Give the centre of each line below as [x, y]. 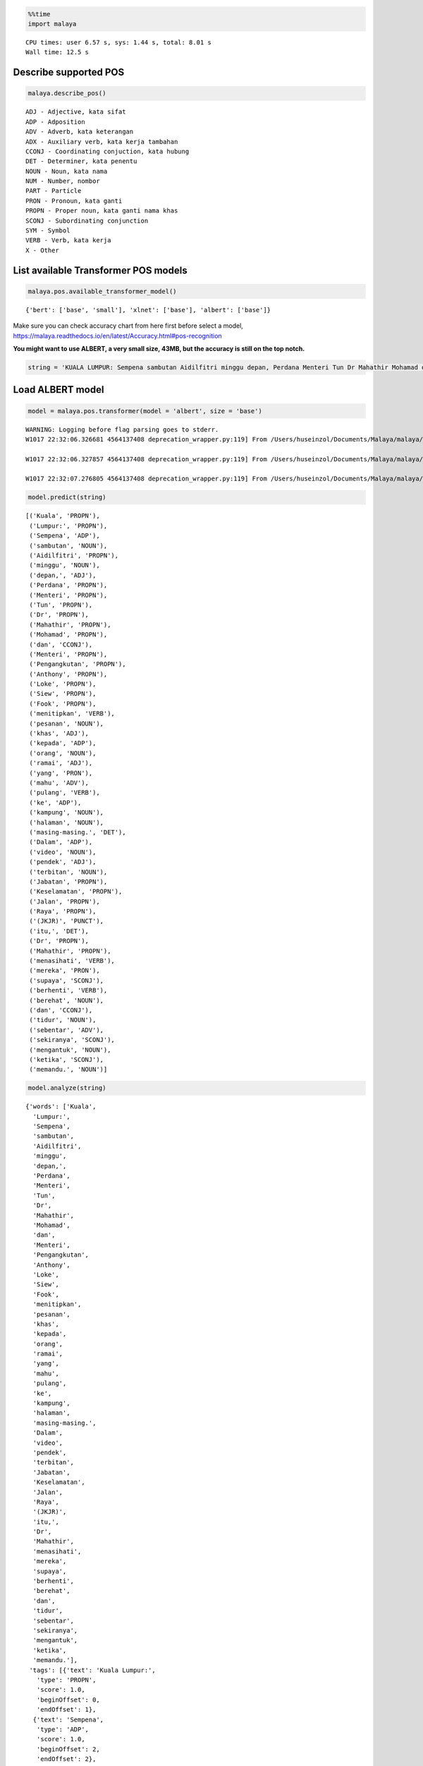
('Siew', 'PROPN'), [63, 694]
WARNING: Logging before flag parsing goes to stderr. [122, 429]
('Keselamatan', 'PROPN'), [76, 891]
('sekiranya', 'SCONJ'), [72, 1040]
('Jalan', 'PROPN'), [65, 901]
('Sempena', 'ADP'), [65, 536]
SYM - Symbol [48, 231]
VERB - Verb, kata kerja [68, 241]
